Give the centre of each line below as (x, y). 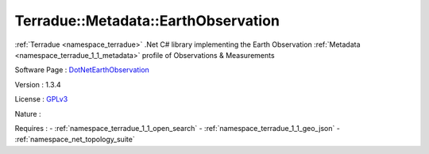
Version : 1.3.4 (38, 84)
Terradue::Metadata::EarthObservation (147, 21)
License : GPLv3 (41, 99)
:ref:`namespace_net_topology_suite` (75, 140)
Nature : (28, 114)
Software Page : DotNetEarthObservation (82, 70)
